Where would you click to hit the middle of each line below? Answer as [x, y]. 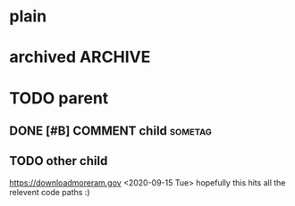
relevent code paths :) [50, 192]
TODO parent [59, 98]
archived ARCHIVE [80, 58]
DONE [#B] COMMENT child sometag [111, 131]
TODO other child [59, 161]
